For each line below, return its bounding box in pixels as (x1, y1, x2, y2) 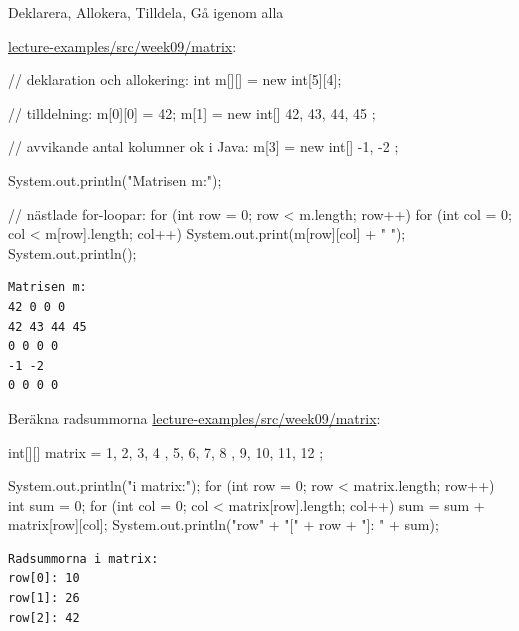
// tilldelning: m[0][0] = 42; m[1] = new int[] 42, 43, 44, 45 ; (8, 102, 376, 123)
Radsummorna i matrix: (8, 551, 159, 566)
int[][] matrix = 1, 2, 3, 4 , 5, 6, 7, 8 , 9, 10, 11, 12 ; (8, 441, 324, 462)
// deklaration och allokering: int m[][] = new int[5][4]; (8, 69, 342, 90)
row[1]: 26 (8, 591, 80, 606)
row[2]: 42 (8, 610, 80, 625)
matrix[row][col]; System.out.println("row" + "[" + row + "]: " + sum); (8, 514, 439, 535)
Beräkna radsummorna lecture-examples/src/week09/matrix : (8, 407, 381, 428)
